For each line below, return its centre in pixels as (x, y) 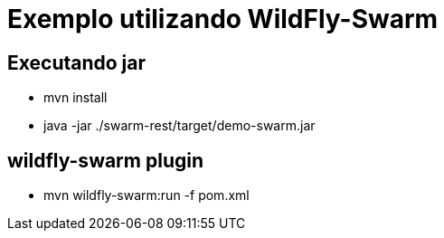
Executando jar (77, 62)
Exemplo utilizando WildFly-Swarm (223, 19)
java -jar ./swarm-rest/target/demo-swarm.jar (179, 126)
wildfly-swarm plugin (106, 160)
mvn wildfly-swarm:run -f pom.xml (146, 195)
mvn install (76, 98)
